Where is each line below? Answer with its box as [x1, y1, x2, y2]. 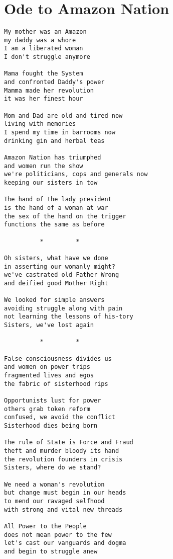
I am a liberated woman [4, 45, 83, 52]
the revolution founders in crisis [4, 455, 123, 463]
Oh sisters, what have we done [4, 254, 108, 262]
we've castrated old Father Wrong [4, 271, 119, 279]
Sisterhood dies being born [4, 422, 98, 429]
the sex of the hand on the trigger [4, 212, 126, 220]
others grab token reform [4, 405, 90, 413]
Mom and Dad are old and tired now [4, 112, 123, 119]
